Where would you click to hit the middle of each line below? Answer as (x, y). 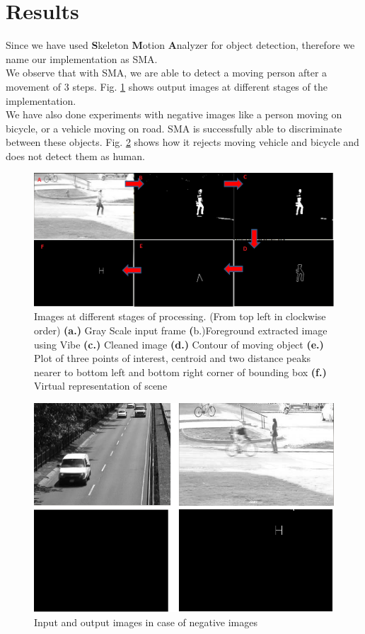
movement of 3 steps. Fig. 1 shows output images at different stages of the (167, 86)
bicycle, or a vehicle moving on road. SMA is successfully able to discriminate (174, 128)
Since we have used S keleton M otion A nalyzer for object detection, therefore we (180, 45)
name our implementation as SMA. (82, 58)
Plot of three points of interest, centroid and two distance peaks (173, 358)
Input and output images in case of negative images (146, 622)
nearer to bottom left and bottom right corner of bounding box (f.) (180, 372)
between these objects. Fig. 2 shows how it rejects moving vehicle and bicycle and (182, 142)
